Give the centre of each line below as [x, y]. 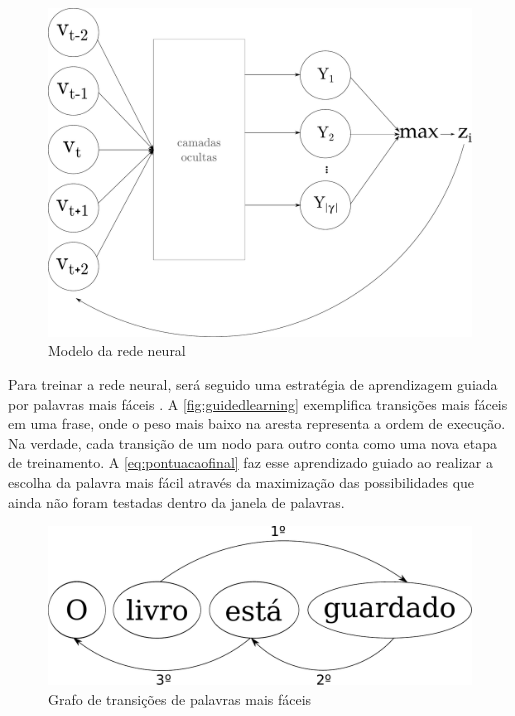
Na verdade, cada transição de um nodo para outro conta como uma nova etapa [253, 442]
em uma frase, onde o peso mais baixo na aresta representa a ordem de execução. [257, 423]
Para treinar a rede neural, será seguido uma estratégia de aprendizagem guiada [253, 383]
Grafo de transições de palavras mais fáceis [180, 698]
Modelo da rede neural [117, 350]
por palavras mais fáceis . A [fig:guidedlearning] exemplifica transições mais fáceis [258, 403]
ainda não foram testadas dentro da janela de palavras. [176, 501]
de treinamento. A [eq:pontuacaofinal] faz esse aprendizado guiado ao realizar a [250, 462]
